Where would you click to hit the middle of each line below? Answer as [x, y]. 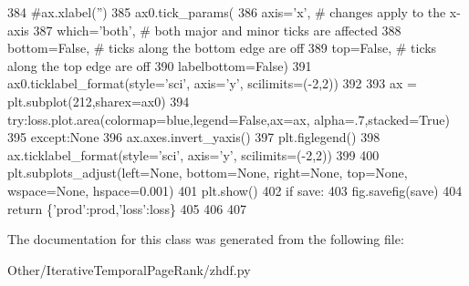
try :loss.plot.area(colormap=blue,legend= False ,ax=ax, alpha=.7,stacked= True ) [229, 119]
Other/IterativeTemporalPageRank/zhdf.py [129, 269]
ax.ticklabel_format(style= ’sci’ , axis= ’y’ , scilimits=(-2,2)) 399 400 [193, 154]
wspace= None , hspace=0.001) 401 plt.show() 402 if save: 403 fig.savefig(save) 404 [235, 190]
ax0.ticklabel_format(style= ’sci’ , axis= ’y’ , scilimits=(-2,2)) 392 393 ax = [212, 83]
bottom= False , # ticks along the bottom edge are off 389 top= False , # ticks [222, 48]
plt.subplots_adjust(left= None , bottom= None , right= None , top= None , [208, 173]
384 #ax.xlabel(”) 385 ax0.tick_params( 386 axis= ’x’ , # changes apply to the [227, 12]
